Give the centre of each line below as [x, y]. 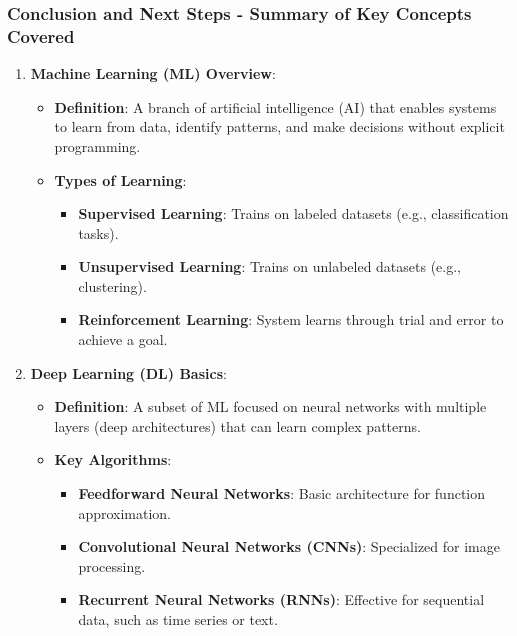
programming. [97, 145]
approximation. [125, 512]
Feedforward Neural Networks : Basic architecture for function [282, 493]
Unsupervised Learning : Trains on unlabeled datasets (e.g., [270, 266]
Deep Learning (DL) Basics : [128, 372]
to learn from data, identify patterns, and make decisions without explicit [279, 126]
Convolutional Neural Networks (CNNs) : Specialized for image [289, 546]
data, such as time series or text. [178, 619]
